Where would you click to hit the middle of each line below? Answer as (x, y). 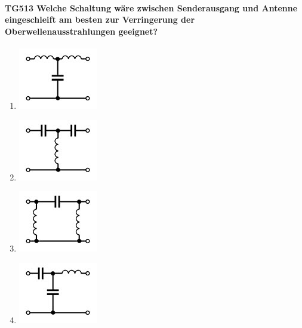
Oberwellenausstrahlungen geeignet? (81, 31)
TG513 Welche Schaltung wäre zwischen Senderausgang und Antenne (151, 7)
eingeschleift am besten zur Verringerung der (100, 19)
